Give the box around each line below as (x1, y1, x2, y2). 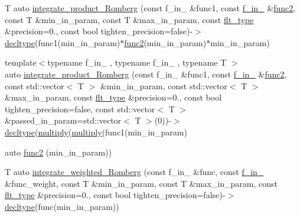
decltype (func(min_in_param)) (5, 200, 119, 212)
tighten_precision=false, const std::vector (5, 102, 155, 115)
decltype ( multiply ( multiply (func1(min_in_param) (5, 125, 187, 138)
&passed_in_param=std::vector (5, 114, 122, 127)
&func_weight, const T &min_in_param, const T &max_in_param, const (5, 177, 278, 189)
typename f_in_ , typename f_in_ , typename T (47, 56, 227, 69)
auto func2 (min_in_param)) (5, 145, 112, 158)
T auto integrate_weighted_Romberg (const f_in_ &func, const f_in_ (5, 166, 264, 178)
